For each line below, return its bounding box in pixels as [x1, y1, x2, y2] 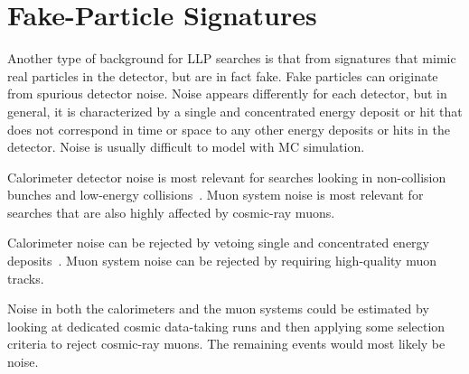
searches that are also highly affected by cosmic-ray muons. [7, 202, 335, 221]
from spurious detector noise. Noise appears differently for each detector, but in [7, 84, 447, 103]
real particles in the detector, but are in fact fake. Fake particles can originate [7, 66, 438, 85]
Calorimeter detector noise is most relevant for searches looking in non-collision [7, 167, 446, 186]
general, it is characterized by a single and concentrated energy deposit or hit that [7, 101, 463, 120]
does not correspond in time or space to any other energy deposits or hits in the [7, 119, 450, 138]
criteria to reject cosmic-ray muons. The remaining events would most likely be [7, 334, 446, 353]
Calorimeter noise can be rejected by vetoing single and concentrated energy [7, 233, 429, 252]
